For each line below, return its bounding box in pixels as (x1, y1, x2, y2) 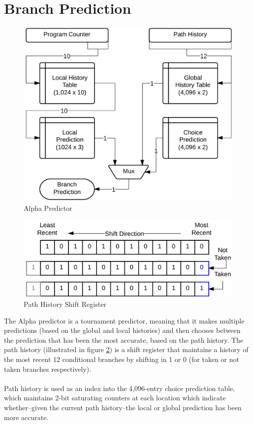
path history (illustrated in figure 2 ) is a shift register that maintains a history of (4, 344, 249, 355)
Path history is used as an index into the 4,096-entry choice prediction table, (4, 383, 235, 393)
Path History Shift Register (24, 299, 106, 309)
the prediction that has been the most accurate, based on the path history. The (4, 334, 244, 345)
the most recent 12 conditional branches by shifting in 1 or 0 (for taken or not (4, 354, 239, 364)
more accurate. (4, 412, 49, 422)
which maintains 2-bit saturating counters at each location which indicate (4, 392, 226, 403)
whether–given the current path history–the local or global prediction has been (4, 402, 242, 412)
